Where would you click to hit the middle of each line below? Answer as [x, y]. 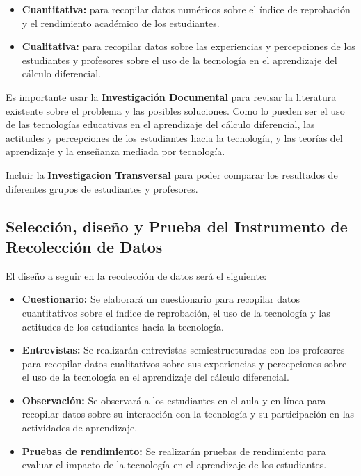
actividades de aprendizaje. [80, 428]
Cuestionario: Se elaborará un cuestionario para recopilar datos [161, 299]
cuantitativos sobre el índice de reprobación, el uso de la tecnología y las [176, 312]
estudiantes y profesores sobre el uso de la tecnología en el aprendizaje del [179, 59]
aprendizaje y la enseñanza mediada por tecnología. [115, 151]
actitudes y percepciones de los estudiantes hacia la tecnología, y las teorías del [174, 137]
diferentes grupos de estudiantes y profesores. [102, 188]
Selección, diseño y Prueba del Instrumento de [177, 226]
